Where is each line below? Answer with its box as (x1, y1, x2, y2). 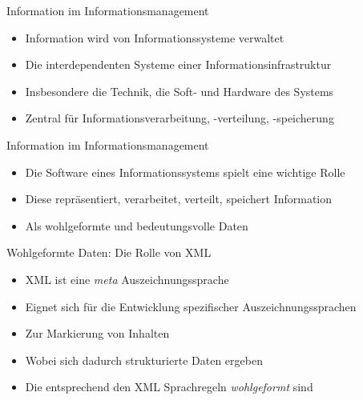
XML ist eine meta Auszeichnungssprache (25, 270, 229, 287)
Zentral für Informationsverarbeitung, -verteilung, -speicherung (25, 110, 334, 126)
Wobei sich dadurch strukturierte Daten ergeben (25, 351, 263, 368)
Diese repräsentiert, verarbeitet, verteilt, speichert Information (25, 190, 333, 207)
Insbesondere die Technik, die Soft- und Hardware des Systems (25, 82, 334, 99)
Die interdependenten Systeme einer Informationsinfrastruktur (25, 56, 332, 73)
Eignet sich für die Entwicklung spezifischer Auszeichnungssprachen (25, 298, 357, 314)
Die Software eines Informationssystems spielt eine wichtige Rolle (25, 163, 345, 180)
